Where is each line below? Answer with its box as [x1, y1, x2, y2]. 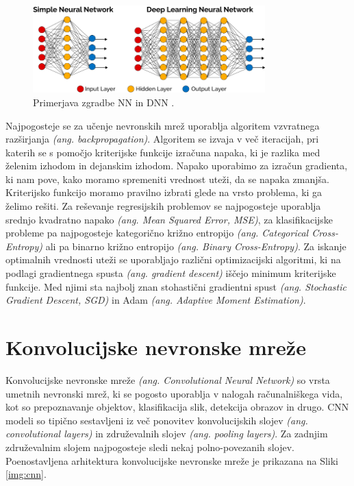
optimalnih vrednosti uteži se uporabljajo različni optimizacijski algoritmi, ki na [5, 252, 341, 267]
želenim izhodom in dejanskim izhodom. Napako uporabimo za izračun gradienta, [5, 158, 348, 173]
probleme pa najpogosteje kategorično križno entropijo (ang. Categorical [5, 226, 309, 240]
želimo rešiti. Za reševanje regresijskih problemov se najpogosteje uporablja [5, 199, 321, 213]
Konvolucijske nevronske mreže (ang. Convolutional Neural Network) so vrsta [5, 372, 330, 387]
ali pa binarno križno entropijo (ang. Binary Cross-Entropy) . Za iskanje [45, 239, 346, 253]
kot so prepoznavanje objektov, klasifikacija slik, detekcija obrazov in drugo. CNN [5, 400, 349, 414]
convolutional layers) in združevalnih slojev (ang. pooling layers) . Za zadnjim [5, 426, 328, 441]
